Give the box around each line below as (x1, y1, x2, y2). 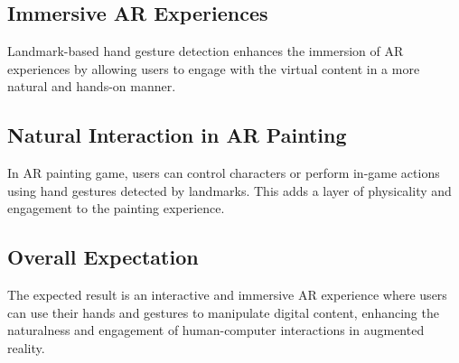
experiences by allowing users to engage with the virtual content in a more (7, 59, 420, 78)
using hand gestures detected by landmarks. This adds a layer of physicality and (7, 181, 452, 200)
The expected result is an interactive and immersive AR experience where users (7, 285, 447, 304)
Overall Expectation (7, 243, 199, 271)
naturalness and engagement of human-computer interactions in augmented (7, 321, 425, 340)
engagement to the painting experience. (7, 199, 225, 218)
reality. (7, 338, 45, 357)
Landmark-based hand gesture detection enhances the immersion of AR (7, 42, 404, 60)
